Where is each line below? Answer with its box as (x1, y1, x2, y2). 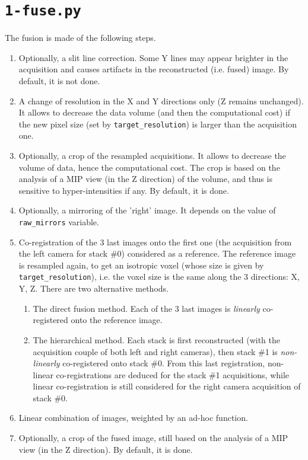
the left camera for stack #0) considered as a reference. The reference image (18, 247, 296, 260)
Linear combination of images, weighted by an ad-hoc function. (18, 411, 248, 424)
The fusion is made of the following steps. (5, 31, 156, 44)
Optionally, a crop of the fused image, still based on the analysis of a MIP (18, 432, 288, 444)
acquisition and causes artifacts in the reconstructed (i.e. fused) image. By (18, 63, 289, 75)
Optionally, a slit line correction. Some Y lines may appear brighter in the (18, 51, 288, 63)
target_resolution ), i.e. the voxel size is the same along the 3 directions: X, (18, 270, 300, 283)
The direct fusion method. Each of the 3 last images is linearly (33, 302, 260, 314)
